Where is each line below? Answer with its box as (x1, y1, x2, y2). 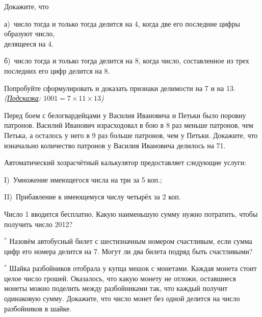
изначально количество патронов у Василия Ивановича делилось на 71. (4, 140, 226, 150)
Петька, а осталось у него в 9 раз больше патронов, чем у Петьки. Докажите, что (4, 129, 258, 140)
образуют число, (4, 28, 55, 39)
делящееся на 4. (4, 38, 54, 49)
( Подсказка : (4, 93, 41, 103)
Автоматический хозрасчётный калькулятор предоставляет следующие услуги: (4, 157, 247, 168)
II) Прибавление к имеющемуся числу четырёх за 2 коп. (4, 191, 181, 202)
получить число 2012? (4, 218, 72, 229)
